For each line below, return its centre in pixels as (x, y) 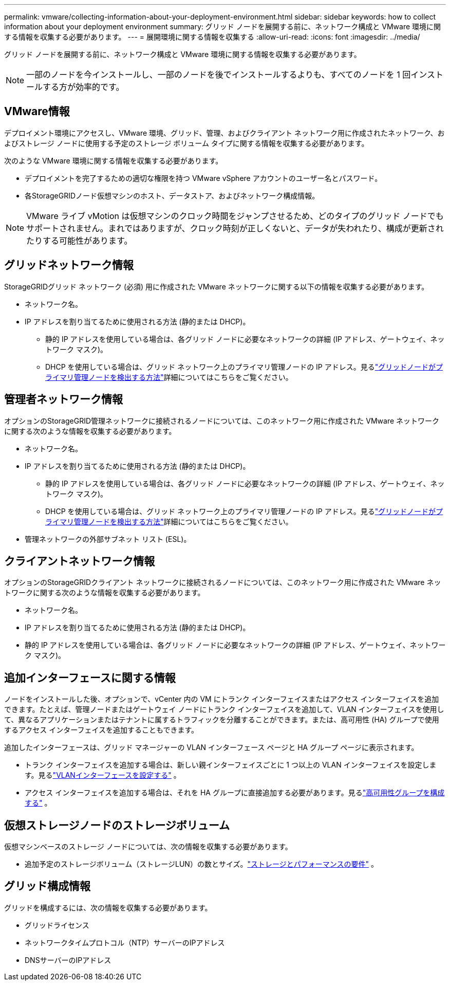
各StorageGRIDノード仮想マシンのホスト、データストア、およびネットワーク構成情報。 (172, 195)
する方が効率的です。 (83, 87)
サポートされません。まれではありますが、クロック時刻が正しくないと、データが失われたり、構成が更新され (235, 228)
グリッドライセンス (57, 925)
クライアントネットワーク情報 (80, 561)
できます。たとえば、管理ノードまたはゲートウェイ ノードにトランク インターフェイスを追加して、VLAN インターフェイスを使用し (224, 709)
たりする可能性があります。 (79, 240)
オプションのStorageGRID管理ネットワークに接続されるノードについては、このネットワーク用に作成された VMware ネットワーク (222, 421)
